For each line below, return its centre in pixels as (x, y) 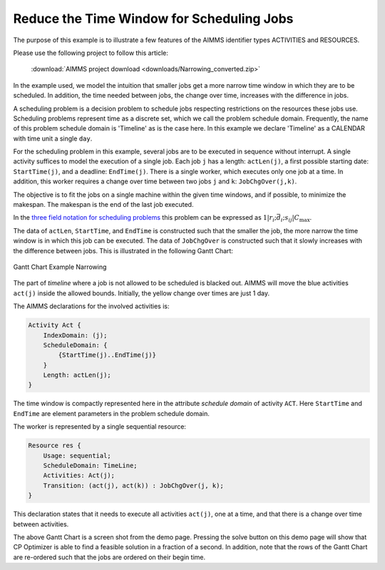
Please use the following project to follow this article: (91, 53)
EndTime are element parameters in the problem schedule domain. (112, 413)
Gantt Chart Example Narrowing (60, 267)
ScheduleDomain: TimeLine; (91, 465)
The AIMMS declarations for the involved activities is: (91, 306)
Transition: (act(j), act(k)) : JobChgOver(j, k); (133, 485)
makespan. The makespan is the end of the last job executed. (103, 205)
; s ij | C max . (297, 219)
